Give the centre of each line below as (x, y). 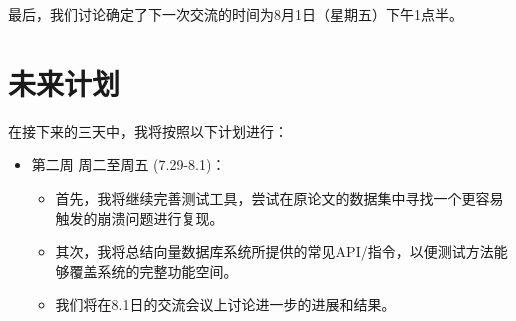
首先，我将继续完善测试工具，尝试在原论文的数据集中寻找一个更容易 (279, 197)
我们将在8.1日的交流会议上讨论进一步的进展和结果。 (225, 304)
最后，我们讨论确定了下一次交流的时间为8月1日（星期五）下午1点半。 (235, 14)
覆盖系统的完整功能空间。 (153, 270)
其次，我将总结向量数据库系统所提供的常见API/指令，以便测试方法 (274, 251)
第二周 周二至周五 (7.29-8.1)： (128, 164)
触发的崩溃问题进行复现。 (139, 217)
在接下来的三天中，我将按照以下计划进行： (148, 130)
